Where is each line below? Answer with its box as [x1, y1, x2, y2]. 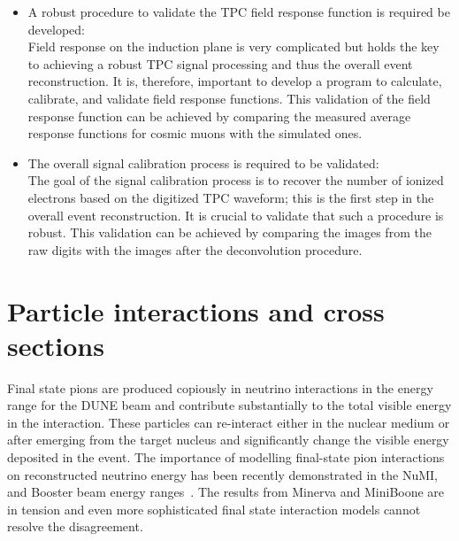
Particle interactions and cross [7, 292, 385, 328]
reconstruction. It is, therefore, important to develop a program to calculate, [27, 72, 442, 90]
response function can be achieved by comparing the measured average [27, 106, 411, 125]
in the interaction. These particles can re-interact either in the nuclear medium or [7, 413, 450, 431]
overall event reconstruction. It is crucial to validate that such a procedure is [27, 205, 444, 224]
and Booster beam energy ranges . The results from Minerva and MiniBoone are [7, 483, 445, 501]
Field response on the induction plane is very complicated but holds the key [27, 37, 440, 56]
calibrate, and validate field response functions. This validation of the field [27, 89, 431, 107]
